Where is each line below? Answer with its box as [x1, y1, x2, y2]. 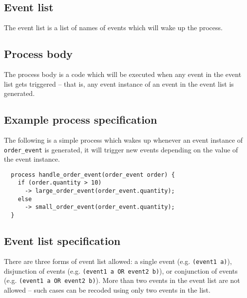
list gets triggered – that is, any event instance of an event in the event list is [4, 78, 234, 89]
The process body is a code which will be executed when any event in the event [4, 69, 242, 79]
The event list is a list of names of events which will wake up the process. [4, 22, 223, 33]
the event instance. [4, 154, 60, 164]
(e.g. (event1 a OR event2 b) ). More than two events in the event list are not [4, 275, 240, 285]
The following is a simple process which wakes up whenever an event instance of [4, 134, 243, 145]
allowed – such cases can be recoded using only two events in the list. [4, 284, 210, 295]
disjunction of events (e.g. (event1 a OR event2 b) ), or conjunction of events [4, 265, 238, 276]
